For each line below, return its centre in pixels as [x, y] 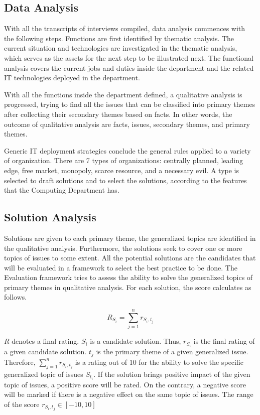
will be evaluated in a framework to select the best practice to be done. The [121, 267]
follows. [16, 297]
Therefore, [20, 362]
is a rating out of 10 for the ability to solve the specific [159, 362]
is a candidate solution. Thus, [136, 341]
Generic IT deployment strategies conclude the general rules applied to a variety [127, 150]
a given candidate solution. [45, 352]
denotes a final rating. [45, 341]
